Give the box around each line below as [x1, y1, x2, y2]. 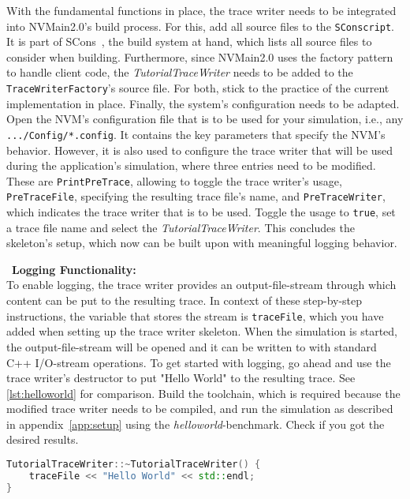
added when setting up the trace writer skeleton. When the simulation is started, [6, 323, 397, 340]
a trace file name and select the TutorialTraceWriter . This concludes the [6, 219, 355, 235]
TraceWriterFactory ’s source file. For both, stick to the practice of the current [6, 80, 389, 96]
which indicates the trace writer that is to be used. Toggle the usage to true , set [6, 204, 396, 220]
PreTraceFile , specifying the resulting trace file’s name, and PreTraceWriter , [6, 188, 386, 204]
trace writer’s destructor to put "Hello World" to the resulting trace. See [6, 370, 356, 386]
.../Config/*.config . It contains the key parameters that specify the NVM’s [6, 126, 386, 142]
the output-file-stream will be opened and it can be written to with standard [6, 338, 377, 355]
